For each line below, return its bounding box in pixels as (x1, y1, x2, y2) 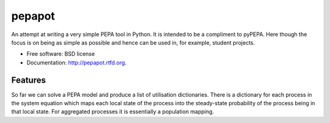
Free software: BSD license (26, 50, 95, 58)
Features (11, 75, 46, 85)
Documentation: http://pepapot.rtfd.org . (26, 59, 127, 66)
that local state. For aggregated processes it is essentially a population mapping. (11, 108, 214, 116)
